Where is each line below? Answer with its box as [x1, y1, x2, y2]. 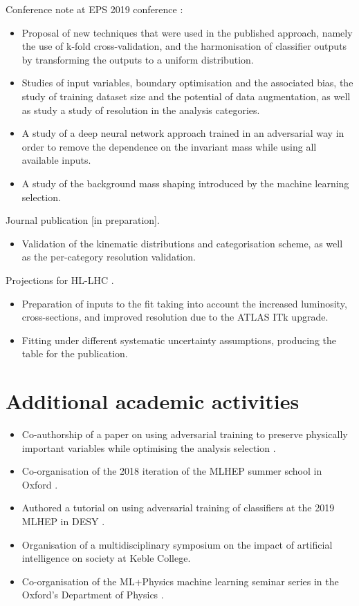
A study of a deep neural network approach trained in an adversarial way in [21, 126, 344, 140]
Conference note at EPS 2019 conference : [6, 2, 183, 16]
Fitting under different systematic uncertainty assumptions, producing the [21, 332, 337, 347]
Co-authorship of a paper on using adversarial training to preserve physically [21, 427, 348, 441]
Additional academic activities [6, 387, 300, 415]
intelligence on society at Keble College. [21, 551, 191, 565]
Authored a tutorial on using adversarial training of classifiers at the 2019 [21, 500, 335, 515]
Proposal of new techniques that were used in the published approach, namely [21, 25, 353, 39]
